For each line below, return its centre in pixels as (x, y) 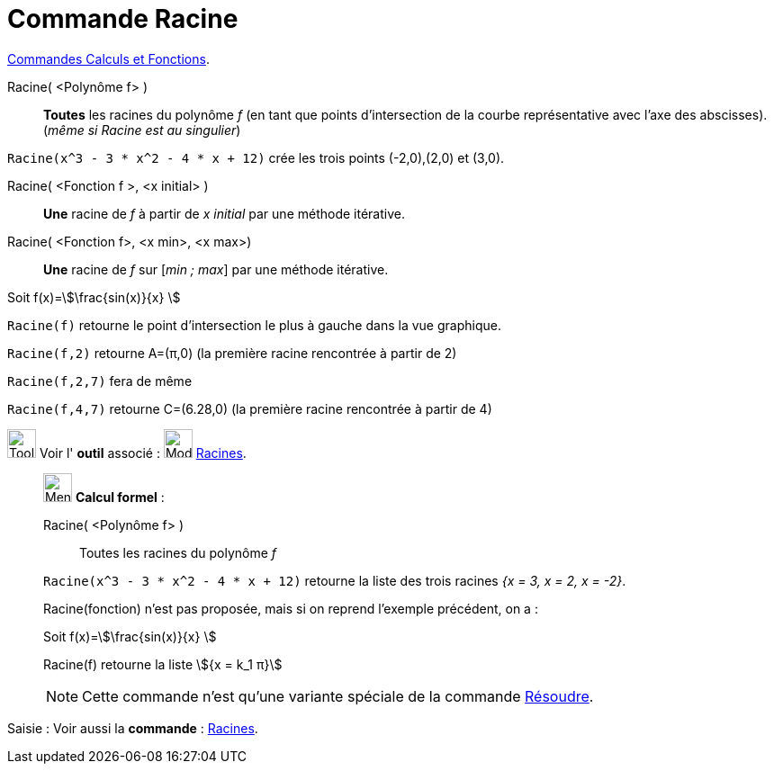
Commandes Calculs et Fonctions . (108, 58)
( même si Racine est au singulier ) (142, 130)
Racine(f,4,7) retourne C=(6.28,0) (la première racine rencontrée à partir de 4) (250, 408)
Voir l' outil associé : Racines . (143, 453)
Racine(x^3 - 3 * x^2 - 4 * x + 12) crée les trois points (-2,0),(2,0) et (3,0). (256, 157)
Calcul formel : (120, 497)
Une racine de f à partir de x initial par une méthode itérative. (224, 213)
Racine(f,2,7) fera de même (100, 381)
